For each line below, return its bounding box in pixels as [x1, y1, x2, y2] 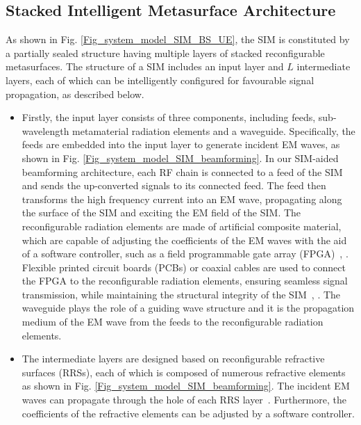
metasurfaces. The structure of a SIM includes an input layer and [6, 59, 284, 74]
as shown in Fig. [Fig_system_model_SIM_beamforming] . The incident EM [22, 378, 350, 393]
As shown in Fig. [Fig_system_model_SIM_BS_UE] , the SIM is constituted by [6, 32, 350, 47]
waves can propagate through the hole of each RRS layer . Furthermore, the [22, 392, 346, 407]
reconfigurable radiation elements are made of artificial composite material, [22, 218, 342, 233]
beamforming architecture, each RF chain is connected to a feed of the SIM [22, 164, 343, 179]
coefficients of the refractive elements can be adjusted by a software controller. [22, 406, 355, 420]
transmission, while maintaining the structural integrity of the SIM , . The [22, 287, 341, 301]
